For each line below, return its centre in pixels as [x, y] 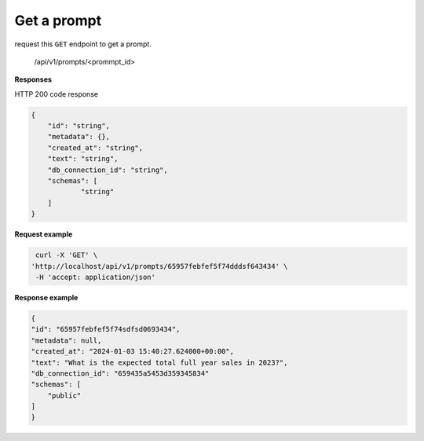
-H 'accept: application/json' [96, 277]
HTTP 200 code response [56, 94]
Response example [46, 297]
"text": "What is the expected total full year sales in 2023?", [159, 362]
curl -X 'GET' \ [67, 255]
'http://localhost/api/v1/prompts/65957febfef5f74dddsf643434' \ [159, 266]
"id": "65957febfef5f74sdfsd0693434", [106, 329]
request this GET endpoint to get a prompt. [83, 44]
